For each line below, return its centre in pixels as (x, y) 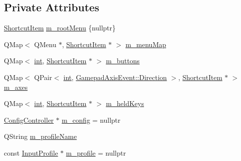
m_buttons (123, 61)
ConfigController (29, 120)
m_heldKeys (125, 103)
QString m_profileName (40, 136)
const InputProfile (31, 152)
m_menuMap (146, 44)
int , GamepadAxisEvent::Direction (115, 77)
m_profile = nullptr (96, 152)
